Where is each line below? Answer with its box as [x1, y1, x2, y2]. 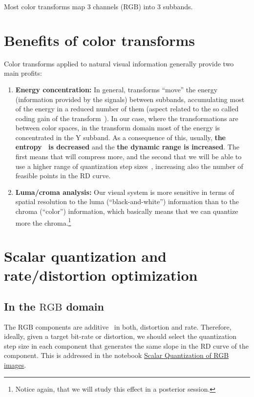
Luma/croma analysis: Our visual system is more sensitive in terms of [15, 187, 234, 197]
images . [4, 360, 26, 370]
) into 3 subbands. [138, 1, 193, 11]
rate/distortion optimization [4, 265, 198, 285]
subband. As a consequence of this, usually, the [83, 132, 226, 142]
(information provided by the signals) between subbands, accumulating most [15, 94, 245, 104]
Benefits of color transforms [4, 30, 195, 50]
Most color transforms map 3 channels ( [4, 1, 124, 11]
